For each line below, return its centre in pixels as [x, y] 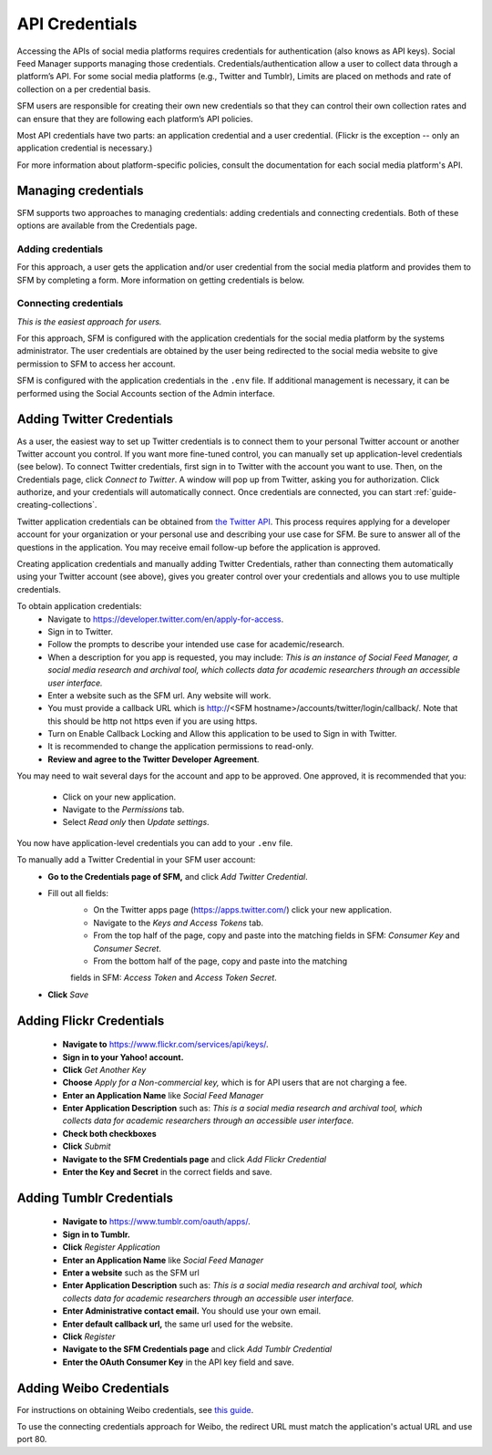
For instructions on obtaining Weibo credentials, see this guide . [135, 1409]
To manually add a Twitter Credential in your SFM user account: [136, 860]
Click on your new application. [119, 797]
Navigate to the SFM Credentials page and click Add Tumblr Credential [197, 1349]
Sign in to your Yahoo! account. [123, 1057]
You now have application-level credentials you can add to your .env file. [155, 842]
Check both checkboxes [109, 1133]
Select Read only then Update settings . [136, 822]
